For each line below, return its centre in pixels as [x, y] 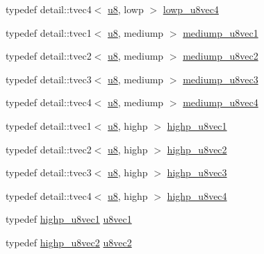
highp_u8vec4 [197, 195]
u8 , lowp [126, 9]
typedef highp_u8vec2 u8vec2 [69, 242]
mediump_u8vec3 [221, 79]
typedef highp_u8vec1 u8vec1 [69, 219]
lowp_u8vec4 [191, 9]
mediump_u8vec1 [221, 32]
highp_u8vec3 [197, 172]
